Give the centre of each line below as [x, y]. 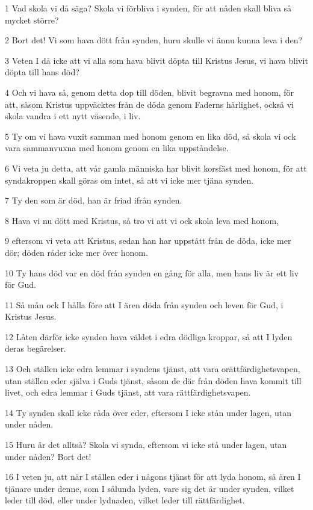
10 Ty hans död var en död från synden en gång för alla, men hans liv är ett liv [152, 272]
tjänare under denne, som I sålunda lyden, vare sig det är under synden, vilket [150, 488]
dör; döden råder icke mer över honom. [76, 252]
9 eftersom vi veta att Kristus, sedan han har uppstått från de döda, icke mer [148, 241]
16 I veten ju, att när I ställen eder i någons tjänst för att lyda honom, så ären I [153, 477]
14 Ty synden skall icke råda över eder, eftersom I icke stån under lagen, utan [148, 412]
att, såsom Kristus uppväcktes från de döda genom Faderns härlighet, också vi [150, 104]
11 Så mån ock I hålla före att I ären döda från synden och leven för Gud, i [144, 304]
